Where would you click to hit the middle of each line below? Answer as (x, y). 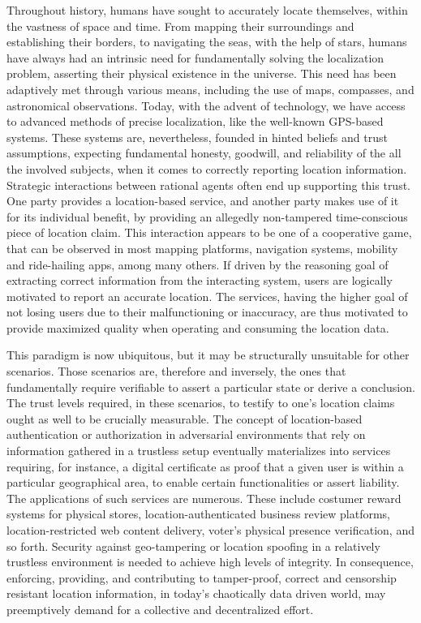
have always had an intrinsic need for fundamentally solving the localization (195, 57)
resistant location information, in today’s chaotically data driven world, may (196, 593)
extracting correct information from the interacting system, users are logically (200, 280)
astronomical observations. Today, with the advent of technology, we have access (206, 105)
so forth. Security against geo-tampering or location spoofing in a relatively (193, 546)
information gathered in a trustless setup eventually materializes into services (199, 451)
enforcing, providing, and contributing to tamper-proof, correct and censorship (202, 577)
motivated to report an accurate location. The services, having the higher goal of (207, 296)
